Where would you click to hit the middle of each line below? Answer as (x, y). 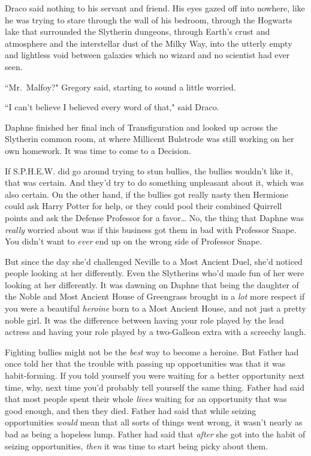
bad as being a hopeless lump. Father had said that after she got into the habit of (155, 434)
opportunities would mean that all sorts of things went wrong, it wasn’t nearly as (154, 422)
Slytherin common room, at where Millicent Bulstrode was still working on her (150, 139)
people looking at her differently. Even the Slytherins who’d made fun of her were (155, 273)
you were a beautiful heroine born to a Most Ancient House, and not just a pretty (155, 308)
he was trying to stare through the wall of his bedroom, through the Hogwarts (149, 19)
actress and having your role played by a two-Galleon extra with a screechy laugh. (155, 332)
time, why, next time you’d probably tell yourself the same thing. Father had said (155, 387)
